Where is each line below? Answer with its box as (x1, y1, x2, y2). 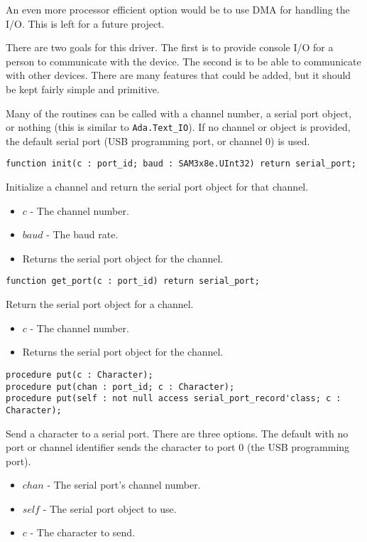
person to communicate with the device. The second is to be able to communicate (6, 53, 361, 68)
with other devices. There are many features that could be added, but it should (6, 68, 351, 83)
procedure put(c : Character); (6, 369, 153, 380)
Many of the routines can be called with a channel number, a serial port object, (6, 105, 352, 120)
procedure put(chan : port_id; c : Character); (6, 381, 235, 392)
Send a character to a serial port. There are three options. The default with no (6, 425, 349, 440)
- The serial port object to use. (43, 501, 177, 516)
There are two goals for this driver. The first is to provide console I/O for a (6, 40, 334, 55)
